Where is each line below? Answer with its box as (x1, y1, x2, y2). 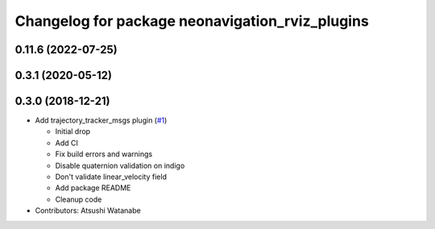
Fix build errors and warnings (55, 149, 153, 159)
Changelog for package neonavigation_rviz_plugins (14, 12, 370, 30)
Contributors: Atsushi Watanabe (35, 206, 141, 215)
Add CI (55, 138, 78, 148)
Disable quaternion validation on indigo (55, 160, 185, 170)
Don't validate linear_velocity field (55, 172, 167, 181)
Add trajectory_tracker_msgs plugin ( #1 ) (35, 115, 168, 125)
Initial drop (55, 127, 91, 136)
